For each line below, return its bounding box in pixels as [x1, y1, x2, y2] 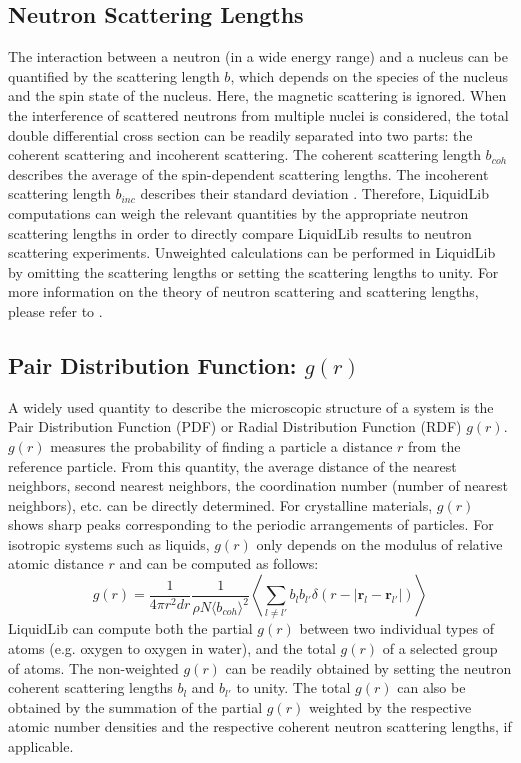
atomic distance [8, 553, 104, 574]
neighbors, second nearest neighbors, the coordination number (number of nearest [8, 475, 509, 496]
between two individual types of [299, 618, 495, 639]
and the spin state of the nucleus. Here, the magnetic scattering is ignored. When [8, 85, 507, 106]
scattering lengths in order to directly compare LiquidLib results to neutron [8, 222, 472, 243]
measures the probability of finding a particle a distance [50, 435, 393, 456]
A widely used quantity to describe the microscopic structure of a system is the [8, 396, 494, 417]
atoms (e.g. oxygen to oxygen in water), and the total [8, 637, 336, 658]
